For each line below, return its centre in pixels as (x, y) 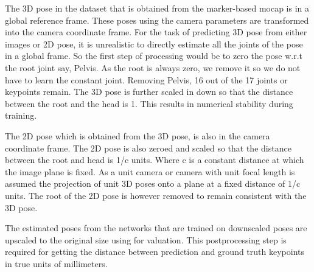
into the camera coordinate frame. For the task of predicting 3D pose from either (156, 32)
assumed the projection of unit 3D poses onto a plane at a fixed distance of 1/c (153, 183)
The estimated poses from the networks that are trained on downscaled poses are (156, 228)
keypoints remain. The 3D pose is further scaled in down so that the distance (149, 92)
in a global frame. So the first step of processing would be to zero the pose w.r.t (154, 56)
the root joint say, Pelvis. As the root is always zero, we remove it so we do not (153, 67)
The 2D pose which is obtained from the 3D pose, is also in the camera (138, 135)
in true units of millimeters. (56, 263)
